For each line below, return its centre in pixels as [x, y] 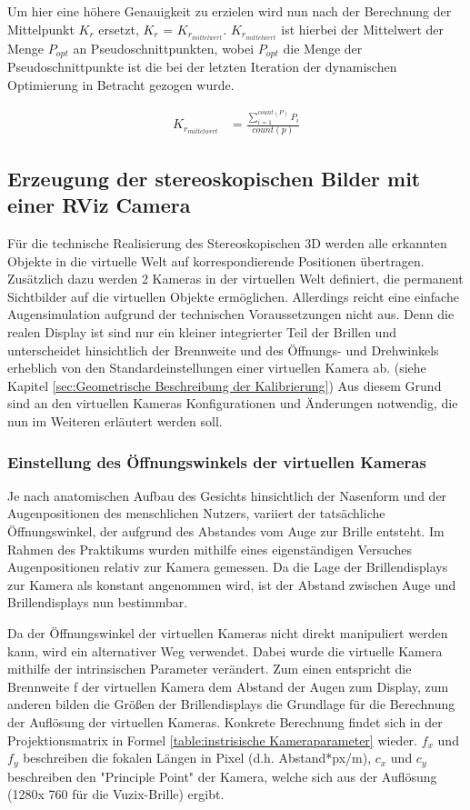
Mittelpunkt [41, 29]
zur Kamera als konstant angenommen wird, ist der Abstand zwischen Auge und [232, 584]
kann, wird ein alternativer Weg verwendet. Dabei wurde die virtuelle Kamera [225, 650]
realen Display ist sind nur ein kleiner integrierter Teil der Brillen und [202, 332]
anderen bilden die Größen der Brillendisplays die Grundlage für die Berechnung [231, 704]
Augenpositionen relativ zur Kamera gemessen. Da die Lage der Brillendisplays [228, 567]
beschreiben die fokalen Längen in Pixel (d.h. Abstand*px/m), [197, 758]
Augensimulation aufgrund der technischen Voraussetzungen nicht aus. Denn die [231, 314]
